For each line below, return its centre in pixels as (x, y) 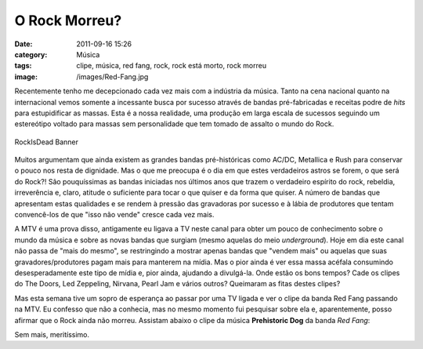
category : (31, 54)
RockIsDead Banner (46, 142)
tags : (23, 66)
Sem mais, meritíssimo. (52, 334)
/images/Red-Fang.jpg (112, 76)
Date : (23, 44)
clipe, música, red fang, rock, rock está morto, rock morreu (171, 66)
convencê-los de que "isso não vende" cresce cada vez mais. (114, 215)
